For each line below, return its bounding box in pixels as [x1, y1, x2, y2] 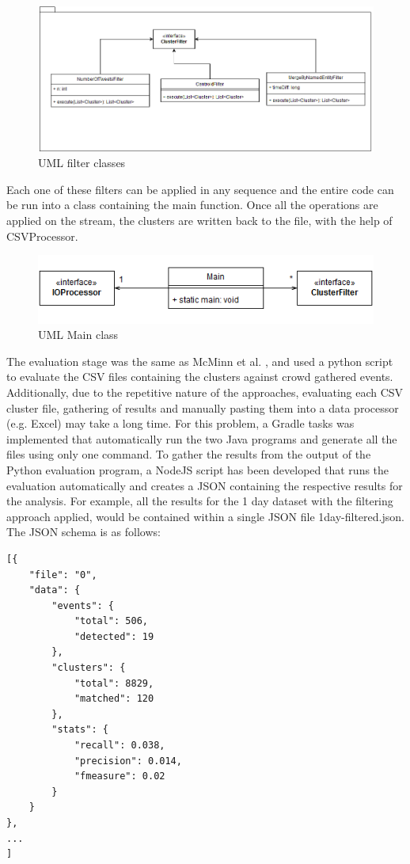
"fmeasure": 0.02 [74, 771, 165, 782]
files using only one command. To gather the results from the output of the [6, 446, 371, 462]
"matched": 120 [74, 693, 154, 705]
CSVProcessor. [6, 227, 78, 244]
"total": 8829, [74, 677, 154, 689]
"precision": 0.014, [74, 755, 182, 767]
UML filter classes [38, 154, 126, 171]
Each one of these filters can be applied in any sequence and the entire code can [6, 181, 394, 197]
